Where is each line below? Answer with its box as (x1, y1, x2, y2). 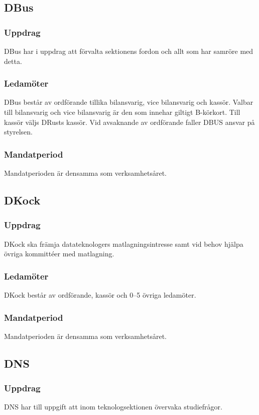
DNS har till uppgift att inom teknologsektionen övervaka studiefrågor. (4, 401, 222, 412)
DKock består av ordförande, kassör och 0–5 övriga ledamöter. (4, 290, 196, 300)
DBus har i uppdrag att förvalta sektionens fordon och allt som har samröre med (4, 46, 253, 56)
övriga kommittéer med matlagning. (4, 248, 114, 259)
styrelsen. (4, 126, 33, 137)
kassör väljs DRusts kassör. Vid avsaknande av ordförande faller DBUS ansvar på (4, 116, 255, 127)
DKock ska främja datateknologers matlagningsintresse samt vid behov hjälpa (4, 238, 243, 249)
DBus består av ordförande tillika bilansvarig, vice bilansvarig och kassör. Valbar (4, 97, 253, 107)
